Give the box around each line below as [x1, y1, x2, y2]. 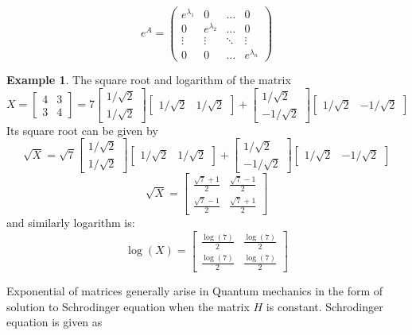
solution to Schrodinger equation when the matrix [6, 298, 250, 314]
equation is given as [6, 314, 103, 330]
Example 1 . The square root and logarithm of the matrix [6, 71, 291, 88]
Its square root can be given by [6, 121, 158, 138]
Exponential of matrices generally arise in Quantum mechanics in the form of [6, 282, 383, 298]
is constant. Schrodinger [266, 298, 383, 314]
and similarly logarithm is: [6, 214, 135, 230]
